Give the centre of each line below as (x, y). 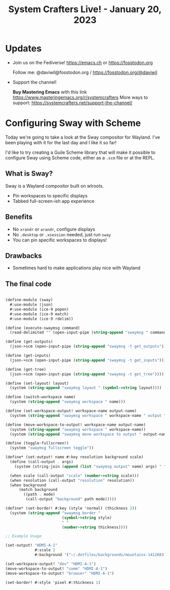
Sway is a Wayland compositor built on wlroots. (55, 186)
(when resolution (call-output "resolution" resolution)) (72, 480)
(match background (38, 490)
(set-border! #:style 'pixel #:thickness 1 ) (53, 582)
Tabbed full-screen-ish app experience (53, 201)
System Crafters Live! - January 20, (85, 9)
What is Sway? (29, 174)
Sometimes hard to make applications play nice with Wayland (76, 268)
